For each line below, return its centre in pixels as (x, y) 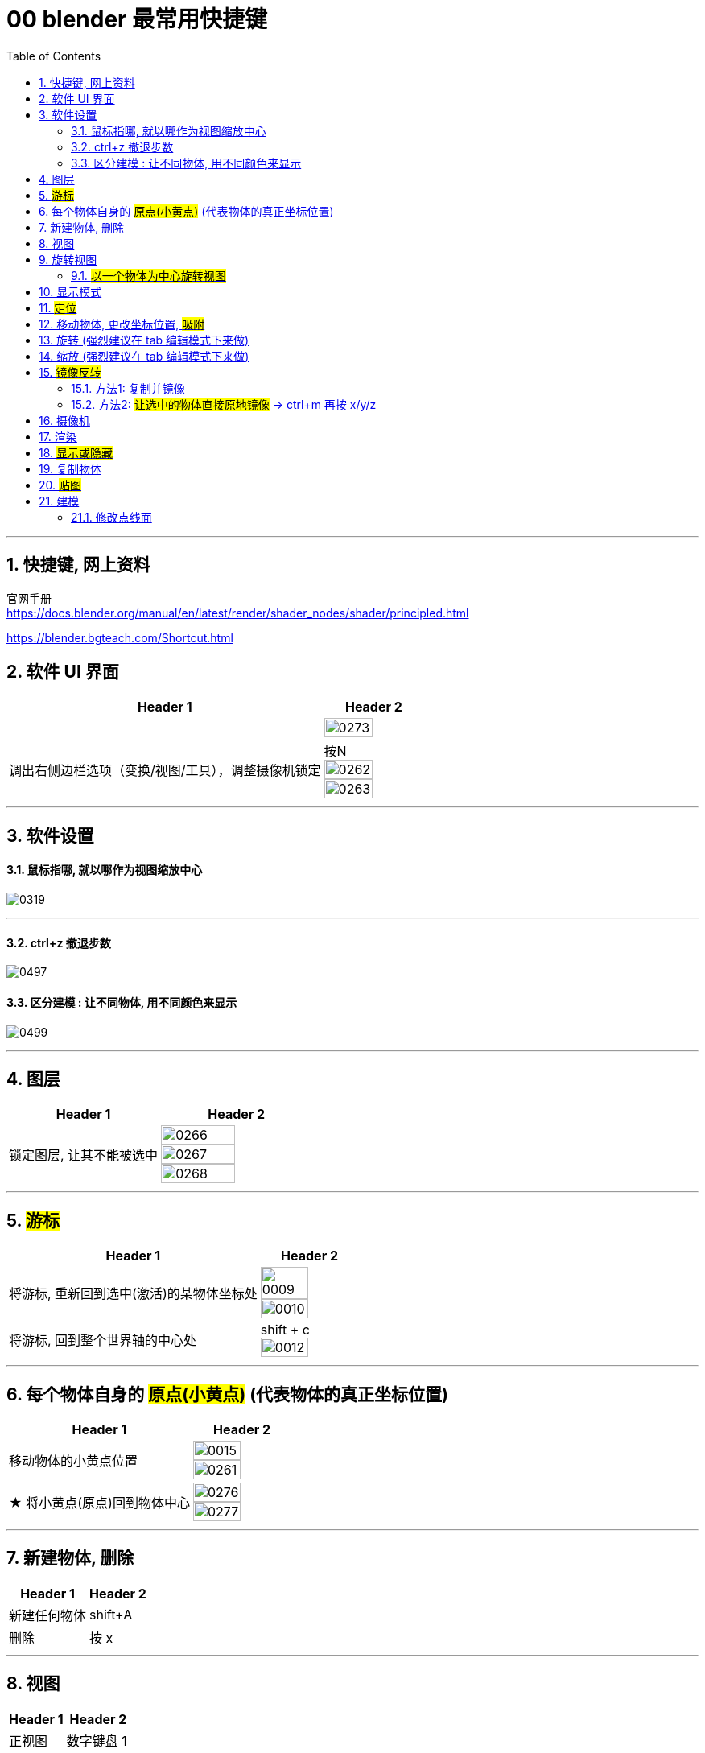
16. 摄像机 (64, 420)
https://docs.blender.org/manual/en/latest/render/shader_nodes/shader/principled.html (238, 613)
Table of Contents (54, 56)
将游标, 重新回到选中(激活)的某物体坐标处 (133, 1294)
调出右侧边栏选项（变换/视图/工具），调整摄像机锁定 (165, 771)
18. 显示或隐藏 (76, 452)
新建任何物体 (48, 1615)
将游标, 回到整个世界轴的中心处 (103, 1341)
